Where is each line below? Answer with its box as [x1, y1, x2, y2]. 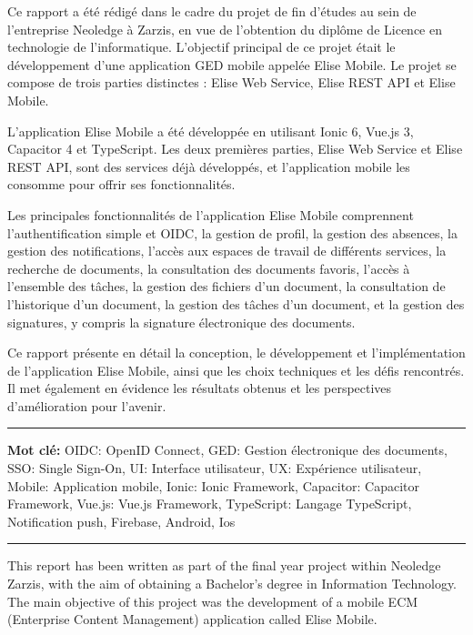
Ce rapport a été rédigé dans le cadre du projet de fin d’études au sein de [7, 2, 417, 20]
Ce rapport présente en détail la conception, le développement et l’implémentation [7, 343, 466, 362]
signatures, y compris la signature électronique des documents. [7, 312, 356, 331]
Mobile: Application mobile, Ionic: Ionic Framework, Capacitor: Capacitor [7, 476, 420, 495]
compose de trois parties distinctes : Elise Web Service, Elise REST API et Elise [7, 73, 456, 92]
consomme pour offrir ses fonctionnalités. [7, 175, 236, 194]
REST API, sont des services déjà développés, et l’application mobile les [7, 156, 410, 176]
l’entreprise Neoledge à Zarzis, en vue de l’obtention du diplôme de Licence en [7, 19, 442, 38]
